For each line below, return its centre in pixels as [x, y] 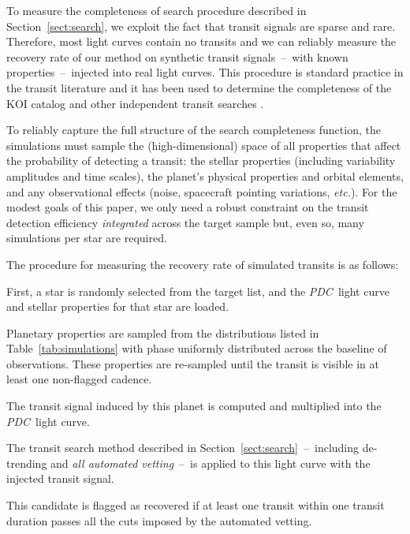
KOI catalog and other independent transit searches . [135, 103]
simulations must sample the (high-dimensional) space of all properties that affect [204, 145]
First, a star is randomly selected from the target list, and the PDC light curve [198, 291]
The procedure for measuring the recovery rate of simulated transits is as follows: [203, 264]
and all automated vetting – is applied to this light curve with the [211, 463]
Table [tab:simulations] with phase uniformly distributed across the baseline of [197, 348]
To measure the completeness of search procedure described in [157, 10]
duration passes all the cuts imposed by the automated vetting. [159, 520]
